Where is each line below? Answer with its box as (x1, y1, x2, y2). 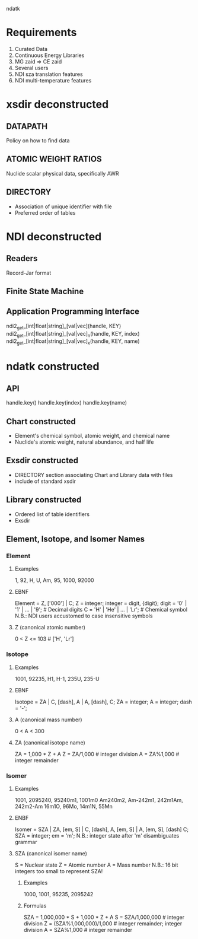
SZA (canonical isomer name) (14, 849, 88, 857)
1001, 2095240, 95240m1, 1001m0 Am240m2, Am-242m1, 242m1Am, (14, 796, 183, 803)
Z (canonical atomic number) (14, 624, 86, 631)
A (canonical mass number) (14, 716, 82, 723)
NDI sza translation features (14, 71, 83, 78)
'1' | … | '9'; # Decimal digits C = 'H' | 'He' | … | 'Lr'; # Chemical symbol (14, 606, 188, 613)
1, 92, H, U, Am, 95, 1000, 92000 (14, 577, 94, 584)
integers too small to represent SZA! (14, 867, 103, 874)
